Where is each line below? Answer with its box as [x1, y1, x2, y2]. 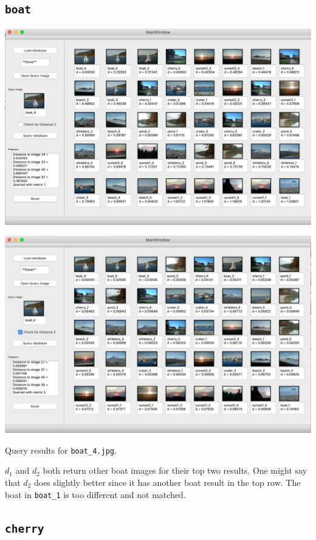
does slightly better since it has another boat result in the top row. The [33, 476, 301, 488]
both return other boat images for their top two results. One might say [43, 464, 307, 477]
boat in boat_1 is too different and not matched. [5, 488, 186, 500]
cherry [5, 522, 44, 535]
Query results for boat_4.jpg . [5, 443, 117, 456]
